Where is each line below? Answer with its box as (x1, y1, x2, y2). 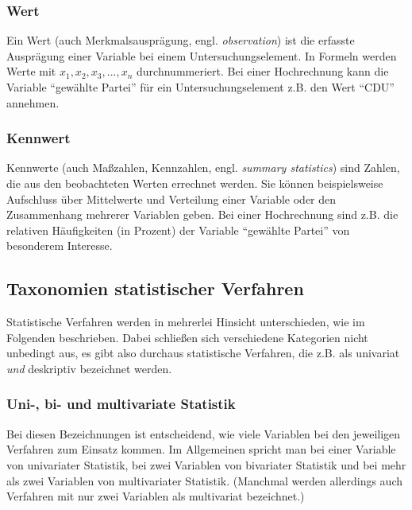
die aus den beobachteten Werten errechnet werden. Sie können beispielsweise (6, 175, 383, 191)
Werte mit (6, 63, 56, 80)
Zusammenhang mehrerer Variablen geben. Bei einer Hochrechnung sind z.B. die (6, 206, 399, 223)
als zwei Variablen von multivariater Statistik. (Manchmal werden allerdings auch (6, 472, 402, 489)
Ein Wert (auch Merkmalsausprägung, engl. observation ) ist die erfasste (6, 32, 355, 49)
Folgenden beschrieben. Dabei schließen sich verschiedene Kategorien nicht (6, 329, 368, 345)
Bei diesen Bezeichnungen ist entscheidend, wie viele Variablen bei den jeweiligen (6, 425, 401, 442)
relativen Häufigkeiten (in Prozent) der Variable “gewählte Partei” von (6, 221, 350, 238)
